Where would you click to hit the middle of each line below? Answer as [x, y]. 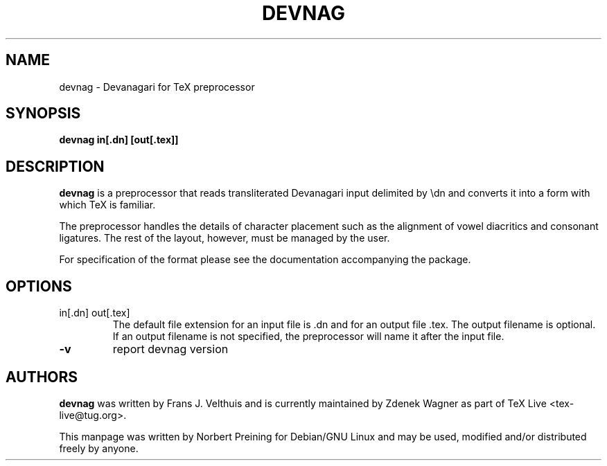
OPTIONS [39, 286]
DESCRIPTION [55, 166]
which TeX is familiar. [107, 205]
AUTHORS [42, 377]
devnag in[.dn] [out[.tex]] [119, 140]
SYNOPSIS [43, 114]
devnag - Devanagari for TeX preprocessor [157, 87]
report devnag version [170, 349]
